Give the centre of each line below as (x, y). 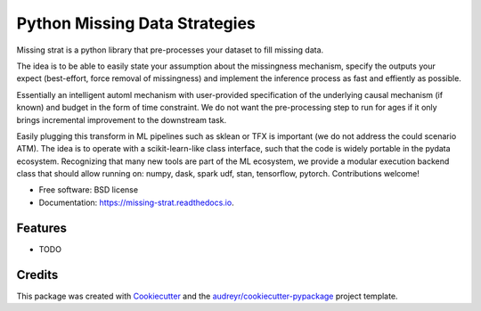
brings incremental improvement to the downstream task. (122, 119)
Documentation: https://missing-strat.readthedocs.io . (137, 202)
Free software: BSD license (88, 190)
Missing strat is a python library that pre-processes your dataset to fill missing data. (170, 50)
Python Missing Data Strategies (136, 23)
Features (41, 228)
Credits (37, 275)
